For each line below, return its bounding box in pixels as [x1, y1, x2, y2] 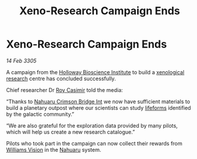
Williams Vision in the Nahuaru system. [6, 146, 101, 153]
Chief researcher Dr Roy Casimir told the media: [6, 86, 123, 93]
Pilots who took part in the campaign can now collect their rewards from [6, 139, 183, 147]
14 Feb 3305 [6, 57, 37, 64]
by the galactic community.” [6, 110, 75, 117]
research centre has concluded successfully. [6, 75, 116, 82]
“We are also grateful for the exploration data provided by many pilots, [6, 122, 178, 129]
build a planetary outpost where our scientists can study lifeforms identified [6, 104, 191, 111]
